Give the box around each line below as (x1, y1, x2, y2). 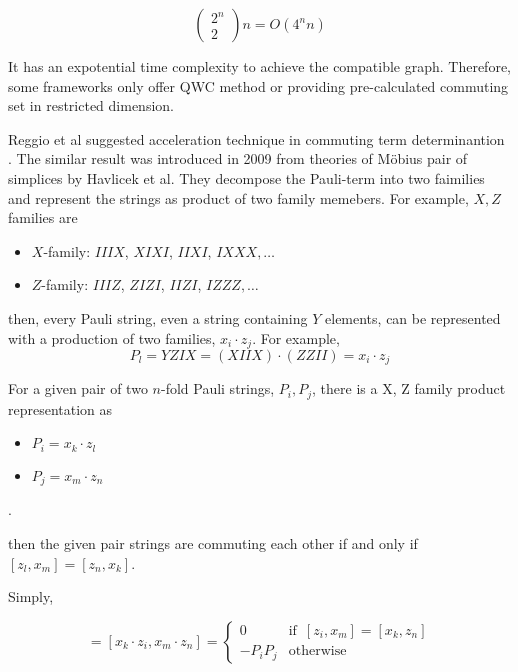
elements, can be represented (325, 307, 501, 328)
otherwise (288, 644, 347, 659)
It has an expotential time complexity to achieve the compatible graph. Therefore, (8, 56, 512, 76)
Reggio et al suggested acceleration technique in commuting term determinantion (8, 128, 505, 149)
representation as (8, 398, 113, 419)
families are (8, 207, 78, 228)
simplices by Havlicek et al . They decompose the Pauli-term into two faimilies (8, 167, 485, 188)
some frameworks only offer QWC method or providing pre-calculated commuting (8, 75, 509, 96)
